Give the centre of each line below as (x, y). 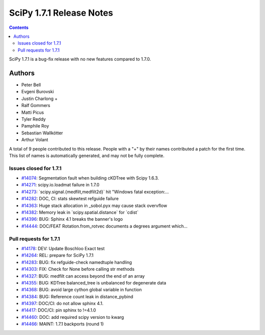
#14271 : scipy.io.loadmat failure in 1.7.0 (60, 185)
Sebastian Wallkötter (42, 133)
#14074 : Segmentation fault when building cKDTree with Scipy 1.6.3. (90, 178)
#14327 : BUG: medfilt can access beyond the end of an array (83, 276)
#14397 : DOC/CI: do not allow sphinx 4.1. (63, 304)
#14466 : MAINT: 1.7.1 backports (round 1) (63, 324)
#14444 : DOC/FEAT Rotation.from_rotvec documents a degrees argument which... (105, 226)
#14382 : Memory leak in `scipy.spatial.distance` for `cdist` (80, 212)
